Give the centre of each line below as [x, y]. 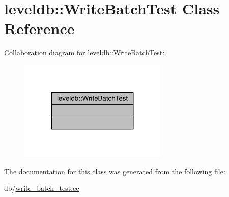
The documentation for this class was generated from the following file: [115, 171]
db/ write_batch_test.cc [42, 188]
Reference [39, 28]
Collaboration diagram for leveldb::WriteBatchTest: [84, 53]
